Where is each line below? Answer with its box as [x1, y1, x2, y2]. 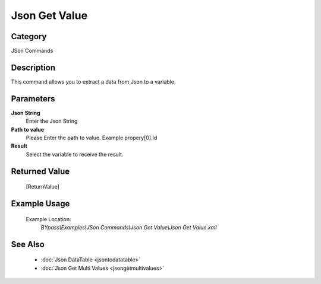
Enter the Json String [26, 117, 78, 125]
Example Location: [26, 215, 71, 222]
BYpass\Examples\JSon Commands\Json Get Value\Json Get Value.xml [40, 224, 217, 231]
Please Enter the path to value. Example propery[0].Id [26, 134, 158, 142]
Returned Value [11, 166, 70, 176]
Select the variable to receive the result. [26, 151, 124, 158]
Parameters [11, 94, 55, 104]
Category [11, 31, 47, 42]
